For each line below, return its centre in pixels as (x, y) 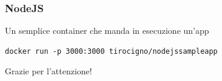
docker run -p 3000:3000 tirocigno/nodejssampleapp (111, 51)
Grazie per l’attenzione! (49, 71)
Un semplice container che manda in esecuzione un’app (107, 31)
